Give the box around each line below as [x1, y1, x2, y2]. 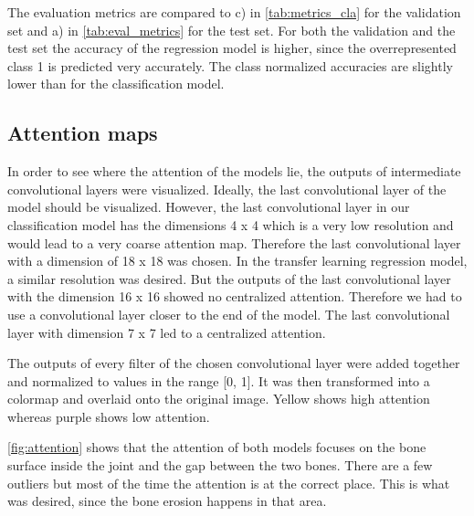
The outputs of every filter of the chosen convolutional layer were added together [7, 353, 460, 373]
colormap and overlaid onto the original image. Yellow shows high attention [7, 389, 430, 408]
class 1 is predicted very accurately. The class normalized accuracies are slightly [7, 56, 453, 75]
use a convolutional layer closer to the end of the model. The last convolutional [7, 304, 450, 323]
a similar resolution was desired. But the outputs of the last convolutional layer [7, 269, 451, 288]
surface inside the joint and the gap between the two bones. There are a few [7, 456, 433, 475]
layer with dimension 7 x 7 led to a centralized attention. [7, 322, 326, 342]
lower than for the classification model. [7, 74, 225, 93]
